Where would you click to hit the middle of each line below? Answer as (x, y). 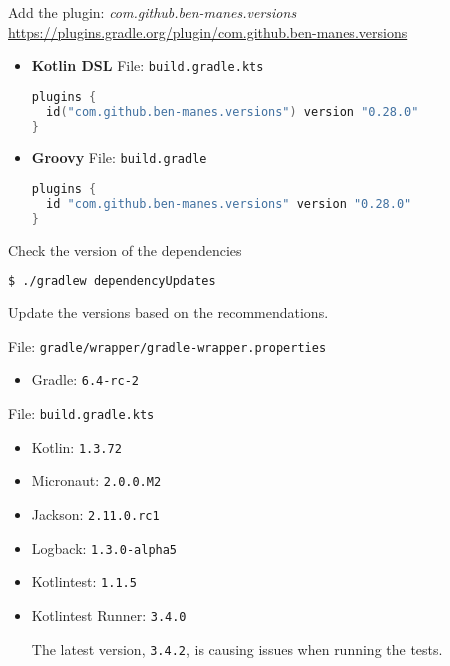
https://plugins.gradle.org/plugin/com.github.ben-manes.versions (208, 31)
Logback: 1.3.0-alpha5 (104, 547)
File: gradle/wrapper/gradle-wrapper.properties (167, 345)
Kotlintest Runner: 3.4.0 (109, 615)
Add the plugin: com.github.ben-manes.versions (152, 12)
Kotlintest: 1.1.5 (84, 581)
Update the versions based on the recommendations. (168, 312)
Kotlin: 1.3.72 (76, 446)
